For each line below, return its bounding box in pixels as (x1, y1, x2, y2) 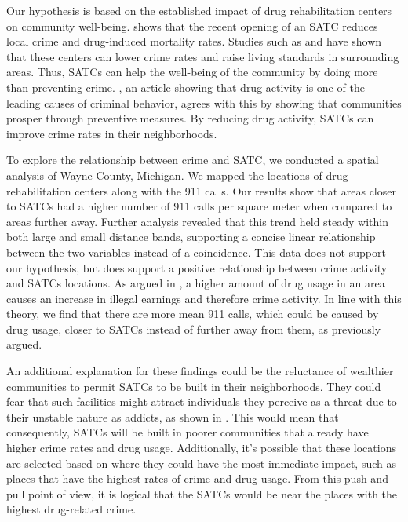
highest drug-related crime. (6, 501, 137, 517)
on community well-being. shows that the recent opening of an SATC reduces (6, 17, 378, 34)
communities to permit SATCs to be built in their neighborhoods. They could (6, 378, 381, 394)
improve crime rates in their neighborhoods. (6, 125, 217, 141)
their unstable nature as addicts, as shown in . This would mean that (6, 408, 339, 425)
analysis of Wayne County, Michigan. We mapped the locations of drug (6, 166, 348, 183)
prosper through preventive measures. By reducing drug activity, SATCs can (6, 110, 374, 126)
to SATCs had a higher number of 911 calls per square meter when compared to (6, 198, 392, 214)
